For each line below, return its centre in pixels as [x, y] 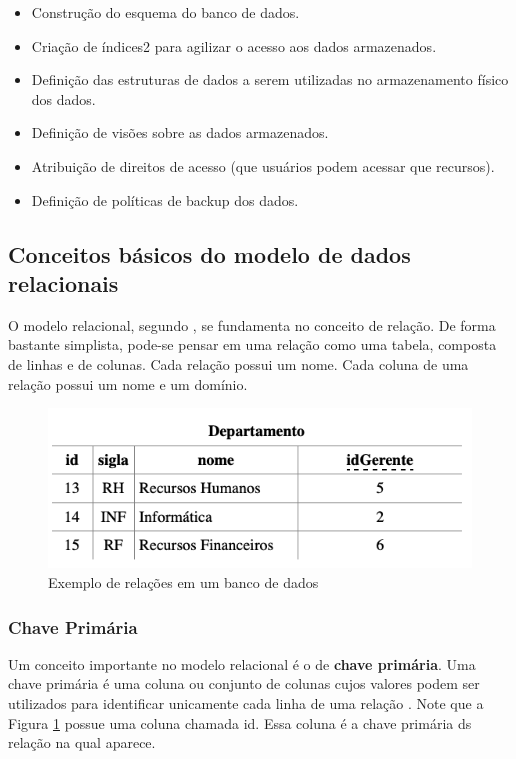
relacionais [63, 282]
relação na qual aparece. [82, 742]
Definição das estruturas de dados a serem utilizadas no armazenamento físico [270, 79]
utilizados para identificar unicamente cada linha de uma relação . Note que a [246, 703]
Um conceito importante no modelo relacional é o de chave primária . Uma [242, 663]
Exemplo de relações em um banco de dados [183, 582]
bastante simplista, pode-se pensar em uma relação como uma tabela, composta [252, 344]
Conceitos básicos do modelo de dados [209, 253]
